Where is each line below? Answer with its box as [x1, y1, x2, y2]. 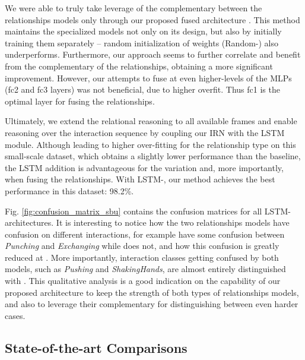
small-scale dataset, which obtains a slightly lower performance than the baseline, [5, 150, 301, 162]
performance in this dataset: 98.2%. [5, 184, 134, 197]
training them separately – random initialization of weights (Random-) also [5, 36, 279, 49]
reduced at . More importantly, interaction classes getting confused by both [5, 251, 279, 263]
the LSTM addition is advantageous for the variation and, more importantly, [5, 161, 284, 173]
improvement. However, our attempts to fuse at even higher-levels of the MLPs [5, 71, 292, 84]
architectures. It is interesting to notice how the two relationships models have [5, 216, 290, 229]
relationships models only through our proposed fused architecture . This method [5, 13, 300, 26]
